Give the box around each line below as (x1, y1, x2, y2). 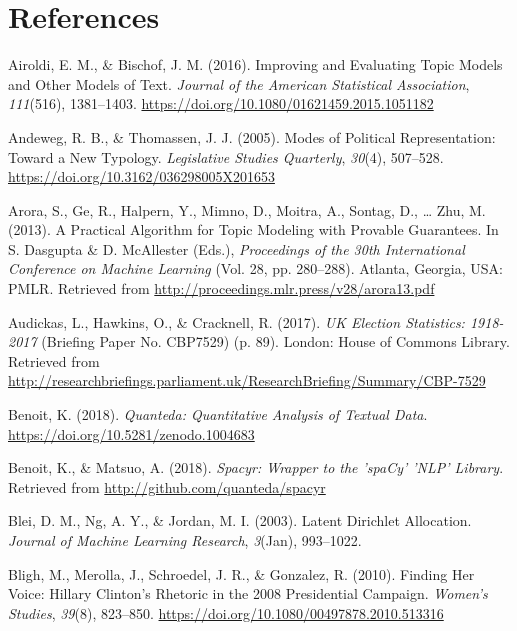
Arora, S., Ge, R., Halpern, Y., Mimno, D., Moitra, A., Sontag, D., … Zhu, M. (8, 199, 486, 220)
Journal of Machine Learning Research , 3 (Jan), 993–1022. (8, 530, 362, 550)
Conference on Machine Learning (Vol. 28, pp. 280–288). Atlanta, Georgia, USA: (8, 258, 503, 279)
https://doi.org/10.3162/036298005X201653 (8, 166, 275, 187)
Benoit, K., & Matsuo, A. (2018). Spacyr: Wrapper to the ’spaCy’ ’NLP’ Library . (8, 457, 504, 478)
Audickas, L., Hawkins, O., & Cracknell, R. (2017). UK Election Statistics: (8, 311, 465, 332)
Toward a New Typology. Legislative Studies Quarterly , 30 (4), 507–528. (8, 146, 444, 167)
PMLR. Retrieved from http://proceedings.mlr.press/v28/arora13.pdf (8, 278, 435, 299)
